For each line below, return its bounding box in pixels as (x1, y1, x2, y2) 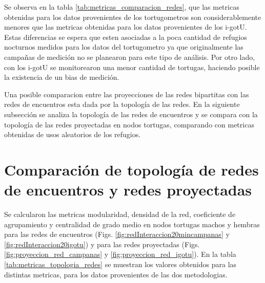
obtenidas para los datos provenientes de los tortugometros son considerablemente (4, 11, 261, 22)
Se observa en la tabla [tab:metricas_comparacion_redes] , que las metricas (4, 2, 239, 12)
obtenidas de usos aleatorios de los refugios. (4, 129, 141, 140)
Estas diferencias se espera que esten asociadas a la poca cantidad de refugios (4, 31, 247, 42)
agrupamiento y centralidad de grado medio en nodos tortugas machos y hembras (4, 219, 260, 229)
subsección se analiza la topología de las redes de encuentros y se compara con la (4, 108, 258, 119)
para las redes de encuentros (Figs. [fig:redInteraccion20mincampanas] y (4, 229, 230, 240)
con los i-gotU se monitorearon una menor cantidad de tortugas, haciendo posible (4, 61, 260, 72)
